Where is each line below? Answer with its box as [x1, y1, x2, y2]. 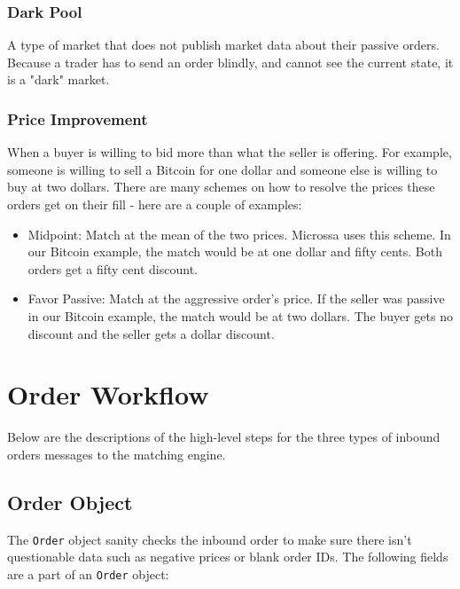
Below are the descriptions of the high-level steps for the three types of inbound [7, 428, 441, 446]
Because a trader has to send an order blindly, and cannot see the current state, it [7, 52, 454, 71]
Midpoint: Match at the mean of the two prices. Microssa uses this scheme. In [27, 224, 451, 243]
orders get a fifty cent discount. [27, 259, 198, 278]
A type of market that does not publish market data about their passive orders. [7, 35, 440, 54]
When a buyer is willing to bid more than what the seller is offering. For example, [7, 143, 452, 161]
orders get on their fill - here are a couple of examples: [7, 195, 302, 213]
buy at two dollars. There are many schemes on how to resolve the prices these [7, 177, 435, 196]
